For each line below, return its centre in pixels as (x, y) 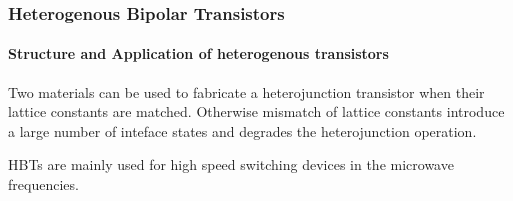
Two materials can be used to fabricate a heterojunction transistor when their (246, 91)
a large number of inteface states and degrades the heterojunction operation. (242, 130)
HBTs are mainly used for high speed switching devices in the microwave (231, 164)
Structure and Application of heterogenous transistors (198, 53)
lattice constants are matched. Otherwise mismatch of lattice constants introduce (256, 111)
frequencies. (43, 184)
